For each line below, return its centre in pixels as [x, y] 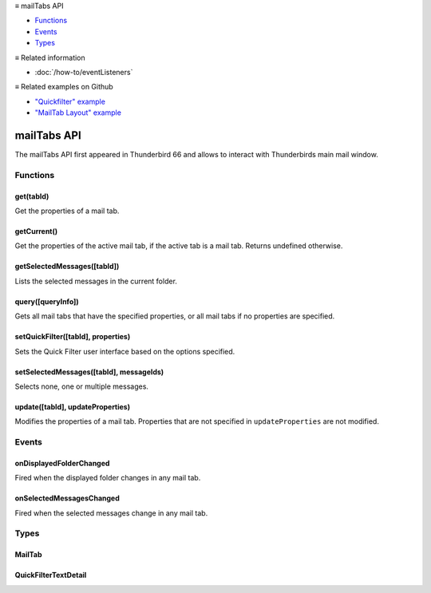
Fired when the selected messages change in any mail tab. [111, 513]
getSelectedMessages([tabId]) [67, 267]
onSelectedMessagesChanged [67, 498]
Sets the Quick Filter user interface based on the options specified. [125, 351]
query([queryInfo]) [47, 301]
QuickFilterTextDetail [51, 575]
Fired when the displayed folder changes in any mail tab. [108, 478]
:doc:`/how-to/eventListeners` [84, 72]
